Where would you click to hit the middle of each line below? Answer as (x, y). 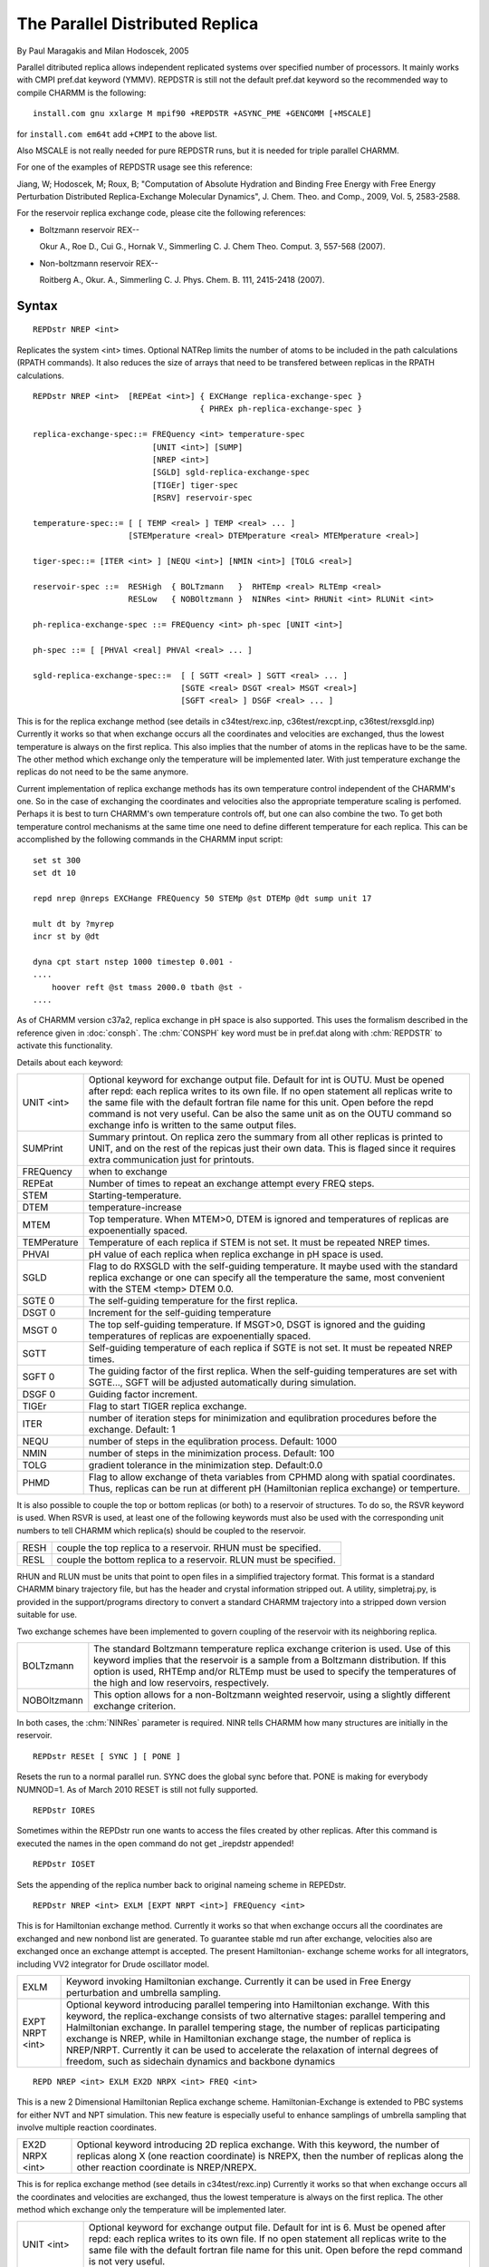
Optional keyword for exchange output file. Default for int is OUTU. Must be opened (266, 1079)
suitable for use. (47, 1615)
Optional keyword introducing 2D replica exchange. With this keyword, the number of (258, 2145)
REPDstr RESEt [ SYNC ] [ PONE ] (107, 1756)
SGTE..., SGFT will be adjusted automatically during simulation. (222, 1382)
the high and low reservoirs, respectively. (182, 1683)
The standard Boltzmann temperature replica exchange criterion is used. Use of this (273, 1649)
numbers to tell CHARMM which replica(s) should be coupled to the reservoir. (162, 1530)
